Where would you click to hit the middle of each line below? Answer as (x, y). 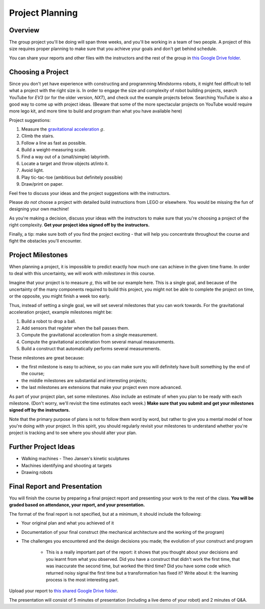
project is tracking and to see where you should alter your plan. (73, 433)
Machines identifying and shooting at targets (66, 465)
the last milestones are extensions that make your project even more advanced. (102, 388)
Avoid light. (33, 170)
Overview (24, 30)
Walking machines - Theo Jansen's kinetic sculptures (75, 459)
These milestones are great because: (47, 358)
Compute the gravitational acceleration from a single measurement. (90, 335)
